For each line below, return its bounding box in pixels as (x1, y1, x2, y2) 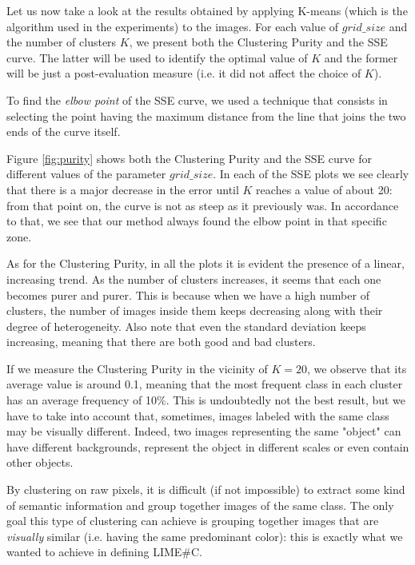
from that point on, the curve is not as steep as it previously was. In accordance (6, 197, 399, 213)
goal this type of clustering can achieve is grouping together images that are (6, 512, 379, 529)
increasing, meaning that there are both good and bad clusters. (6, 333, 316, 350)
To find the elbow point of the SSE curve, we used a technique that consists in (6, 91, 388, 108)
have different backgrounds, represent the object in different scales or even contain (6, 438, 409, 455)
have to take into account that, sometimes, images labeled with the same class (6, 407, 389, 424)
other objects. (6, 454, 74, 471)
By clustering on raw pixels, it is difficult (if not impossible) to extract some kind (6, 481, 405, 498)
